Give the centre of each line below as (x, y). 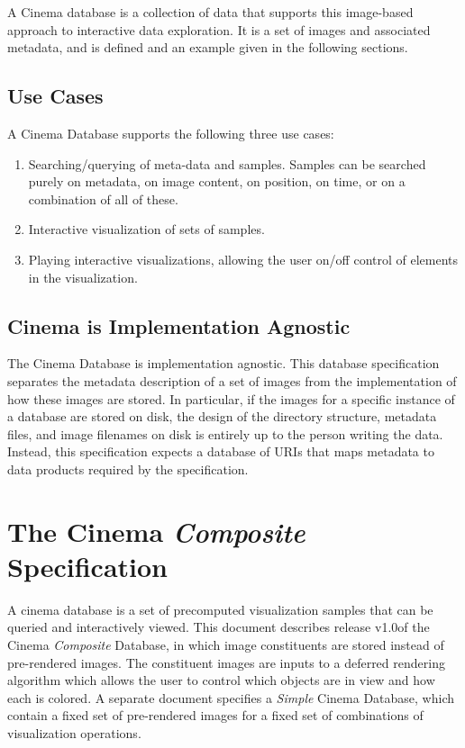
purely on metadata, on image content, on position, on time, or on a (217, 181)
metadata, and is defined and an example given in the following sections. (208, 47)
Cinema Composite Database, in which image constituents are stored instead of (226, 644)
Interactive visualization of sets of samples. (146, 229)
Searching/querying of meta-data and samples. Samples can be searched (227, 163)
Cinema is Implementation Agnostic (179, 325)
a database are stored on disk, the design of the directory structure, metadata (222, 416)
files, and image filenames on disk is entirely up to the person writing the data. (225, 433)
